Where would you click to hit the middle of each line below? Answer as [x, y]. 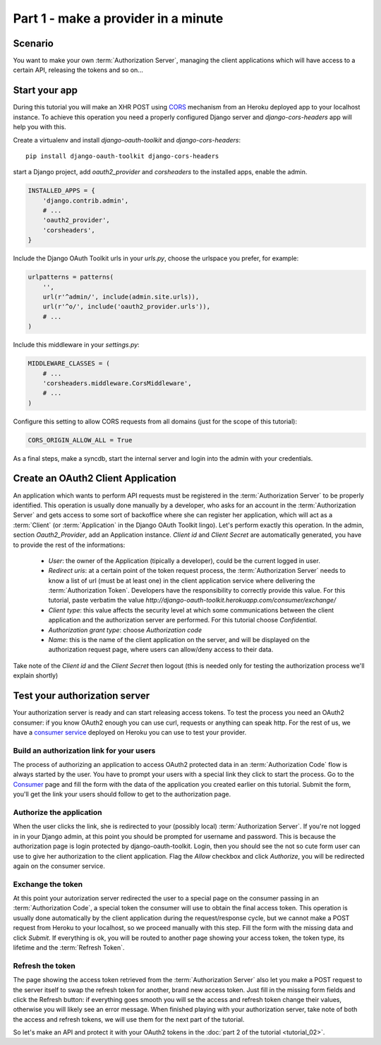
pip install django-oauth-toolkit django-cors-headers [122, 156]
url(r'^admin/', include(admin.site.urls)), [121, 297]
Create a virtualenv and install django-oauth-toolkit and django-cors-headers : [127, 140]
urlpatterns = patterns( [71, 277]
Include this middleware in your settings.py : [77, 345]
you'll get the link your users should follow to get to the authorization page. [122, 795]
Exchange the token [48, 884]
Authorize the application [58, 812]
